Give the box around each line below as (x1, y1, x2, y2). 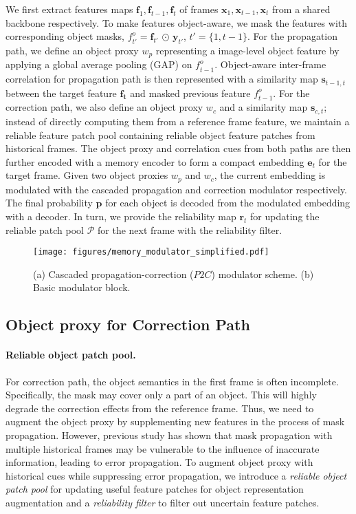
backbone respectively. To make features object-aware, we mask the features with (5, 15, 348, 30)
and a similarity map (219, 100, 308, 114)
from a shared (272, 2, 331, 16)
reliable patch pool (5, 222, 85, 237)
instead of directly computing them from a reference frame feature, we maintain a (5, 114, 350, 128)
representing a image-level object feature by (155, 43, 340, 57)
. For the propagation (247, 29, 338, 43)
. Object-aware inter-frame (214, 57, 326, 72)
